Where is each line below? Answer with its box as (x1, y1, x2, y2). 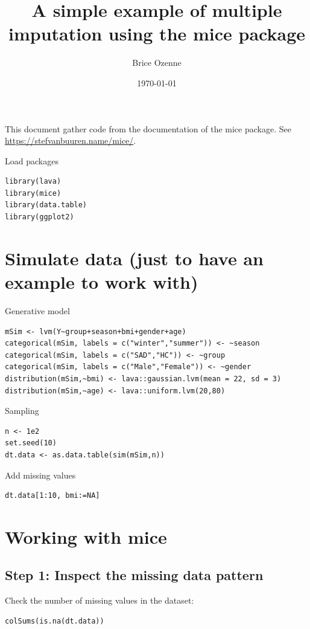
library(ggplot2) (5, 213, 74, 222)
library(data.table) (5, 201, 87, 210)
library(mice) (5, 189, 62, 198)
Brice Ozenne (132, 56, 182, 69)
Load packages (5, 154, 59, 167)
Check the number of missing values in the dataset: (5, 594, 194, 607)
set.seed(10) (5, 439, 57, 448)
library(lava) (5, 177, 62, 186)
